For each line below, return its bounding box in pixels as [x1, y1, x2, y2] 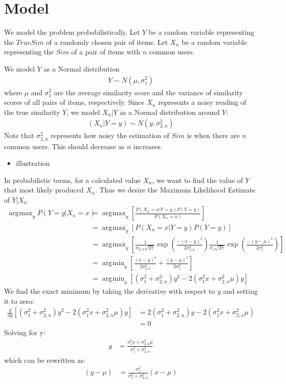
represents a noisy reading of [158, 97, 247, 107]
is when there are [187, 130, 240, 141]
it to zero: [4, 295, 34, 306]
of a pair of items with [71, 46, 140, 57]
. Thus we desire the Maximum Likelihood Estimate [95, 184, 256, 195]
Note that [4, 130, 34, 141]
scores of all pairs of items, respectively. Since [4, 97, 145, 107]
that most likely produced [4, 184, 84, 195]
